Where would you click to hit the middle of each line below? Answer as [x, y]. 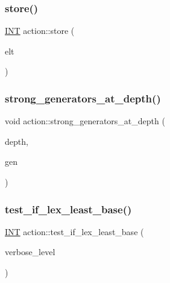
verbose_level [30, 252]
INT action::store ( [40, 31]
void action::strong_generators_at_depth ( [85, 121]
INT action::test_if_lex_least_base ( [74, 231]
